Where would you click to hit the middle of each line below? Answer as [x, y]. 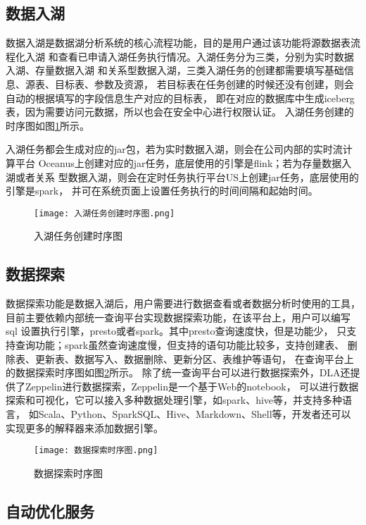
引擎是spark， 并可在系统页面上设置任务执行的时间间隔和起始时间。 [162, 191]
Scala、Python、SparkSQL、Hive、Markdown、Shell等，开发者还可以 [195, 413]
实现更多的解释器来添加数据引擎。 [84, 427]
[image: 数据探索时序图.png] [96, 451]
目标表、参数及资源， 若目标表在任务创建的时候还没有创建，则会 [204, 84]
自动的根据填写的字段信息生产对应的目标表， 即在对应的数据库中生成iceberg [180, 98]
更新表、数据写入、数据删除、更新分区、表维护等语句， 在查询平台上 [194, 358]
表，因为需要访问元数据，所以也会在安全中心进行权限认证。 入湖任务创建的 [180, 112]
